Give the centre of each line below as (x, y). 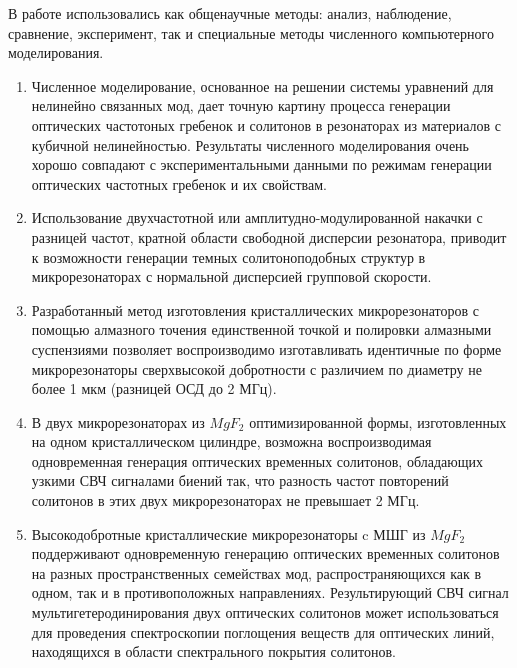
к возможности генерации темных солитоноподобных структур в (228, 256)
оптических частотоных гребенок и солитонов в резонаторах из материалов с (266, 124)
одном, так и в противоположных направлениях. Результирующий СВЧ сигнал (270, 592)
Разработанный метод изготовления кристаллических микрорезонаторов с (255, 309)
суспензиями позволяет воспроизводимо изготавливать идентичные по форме (266, 348)
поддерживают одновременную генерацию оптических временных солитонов (265, 553)
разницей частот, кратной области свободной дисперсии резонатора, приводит (269, 236)
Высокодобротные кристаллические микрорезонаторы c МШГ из (228, 533)
